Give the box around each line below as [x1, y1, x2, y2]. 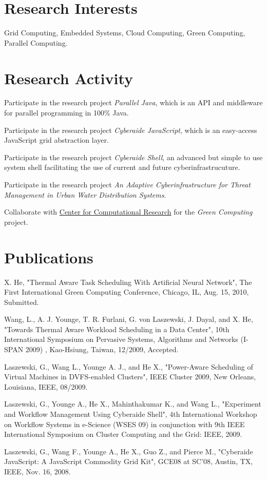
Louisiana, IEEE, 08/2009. [4, 381, 88, 392]
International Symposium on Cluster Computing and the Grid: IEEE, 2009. [4, 429, 242, 439]
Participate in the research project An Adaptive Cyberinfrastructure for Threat [4, 179, 251, 189]
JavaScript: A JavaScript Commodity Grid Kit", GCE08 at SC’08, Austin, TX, [4, 456, 253, 467]
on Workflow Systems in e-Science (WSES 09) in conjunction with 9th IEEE [4, 418, 245, 429]
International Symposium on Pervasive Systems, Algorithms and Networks [4, 334, 238, 344]
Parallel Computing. [4, 37, 68, 48]
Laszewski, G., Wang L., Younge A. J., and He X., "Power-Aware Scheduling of [4, 361, 253, 372]
